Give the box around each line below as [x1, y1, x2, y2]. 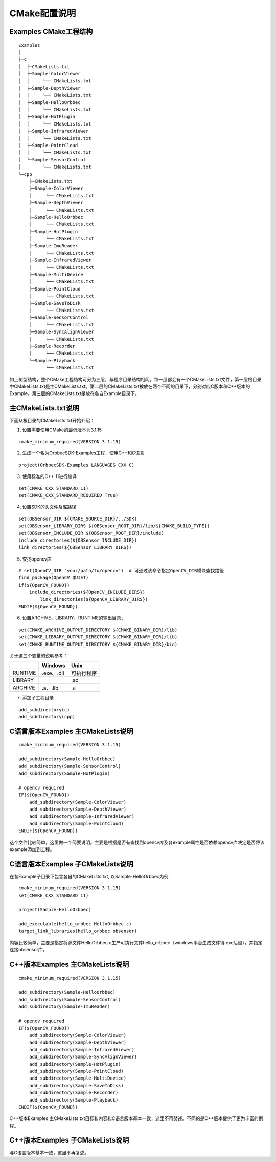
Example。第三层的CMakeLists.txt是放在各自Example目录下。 [9, 390, 140, 397]
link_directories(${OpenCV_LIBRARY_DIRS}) [40, 596, 148, 602]
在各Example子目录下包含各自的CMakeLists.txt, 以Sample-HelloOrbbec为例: [9, 873, 170, 879]
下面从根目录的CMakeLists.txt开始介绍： [9, 418, 95, 424]
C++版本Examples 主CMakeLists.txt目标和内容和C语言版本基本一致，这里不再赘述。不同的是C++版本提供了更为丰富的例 [9, 1115, 263, 1122]
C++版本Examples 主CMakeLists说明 [9, 960, 129, 969]
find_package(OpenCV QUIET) [18, 575, 89, 581]
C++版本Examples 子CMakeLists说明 [9, 1136, 129, 1145]
